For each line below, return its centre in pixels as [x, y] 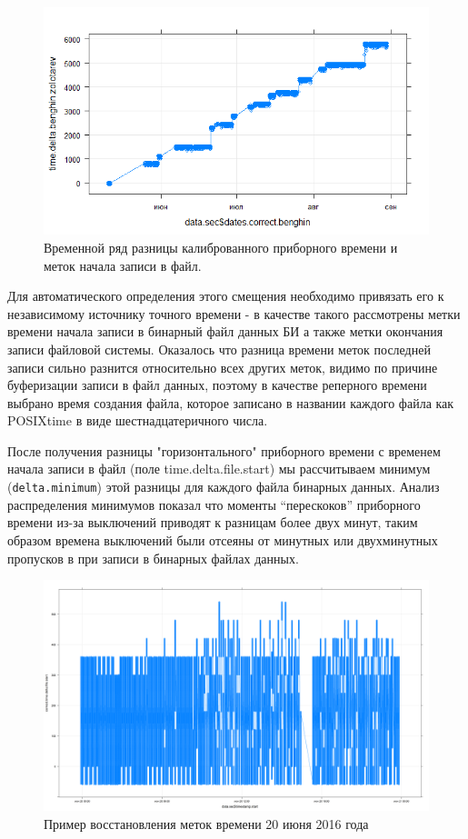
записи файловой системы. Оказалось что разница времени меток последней [219, 349]
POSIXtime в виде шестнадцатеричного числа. [138, 420]
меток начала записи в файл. [123, 265]
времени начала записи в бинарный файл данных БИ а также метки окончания [225, 331]
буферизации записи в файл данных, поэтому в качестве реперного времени [217, 385]
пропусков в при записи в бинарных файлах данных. [153, 558]
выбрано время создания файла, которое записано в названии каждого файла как [231, 402]
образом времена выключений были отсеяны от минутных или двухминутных [223, 539]
